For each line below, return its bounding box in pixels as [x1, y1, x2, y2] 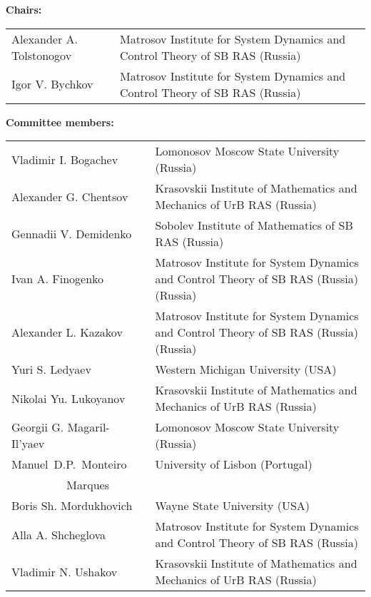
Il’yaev [11, 435, 45, 452]
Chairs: [6, 2, 42, 16]
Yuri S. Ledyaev [11, 361, 91, 378]
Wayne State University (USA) [155, 497, 310, 514]
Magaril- [67, 419, 110, 436]
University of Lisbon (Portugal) [155, 456, 312, 473]
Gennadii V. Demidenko [11, 225, 132, 242]
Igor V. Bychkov [11, 76, 93, 93]
